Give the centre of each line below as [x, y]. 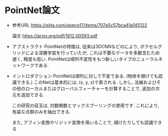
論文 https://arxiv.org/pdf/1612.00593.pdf [55, 36]
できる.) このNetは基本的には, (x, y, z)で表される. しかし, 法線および [87, 82]
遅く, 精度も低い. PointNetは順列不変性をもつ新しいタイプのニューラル [85, 59]
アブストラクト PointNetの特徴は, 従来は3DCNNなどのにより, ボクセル [85, 46]
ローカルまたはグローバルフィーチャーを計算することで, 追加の [90, 88]
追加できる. [33, 95]
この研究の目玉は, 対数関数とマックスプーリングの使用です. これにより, [86, 105]
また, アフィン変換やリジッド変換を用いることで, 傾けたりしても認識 [82, 122]
